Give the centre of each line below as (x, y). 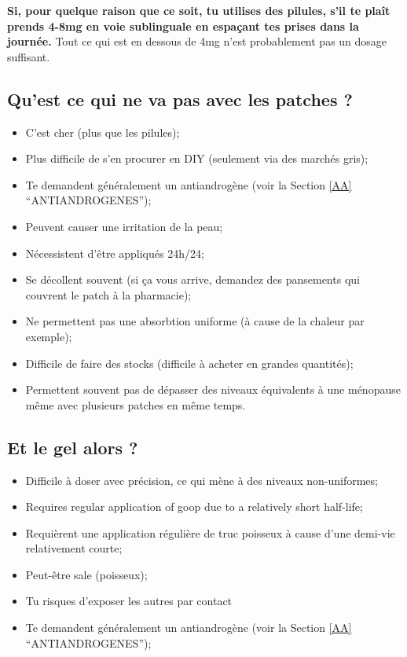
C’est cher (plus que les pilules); (103, 132)
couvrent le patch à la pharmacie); (108, 294)
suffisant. (29, 56)
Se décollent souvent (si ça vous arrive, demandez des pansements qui (192, 279)
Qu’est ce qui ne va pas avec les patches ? (180, 99)
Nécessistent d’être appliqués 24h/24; (115, 253)
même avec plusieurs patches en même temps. (136, 404)
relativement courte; (74, 548)
